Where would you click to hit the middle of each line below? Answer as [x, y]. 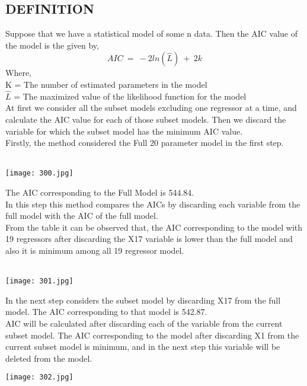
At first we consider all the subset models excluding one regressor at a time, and [151, 108]
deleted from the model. [49, 358]
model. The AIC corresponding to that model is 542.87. [106, 312]
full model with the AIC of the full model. [82, 216]
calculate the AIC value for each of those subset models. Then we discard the [146, 119]
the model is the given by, [52, 45]
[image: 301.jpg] [39, 281]
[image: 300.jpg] [39, 173]
